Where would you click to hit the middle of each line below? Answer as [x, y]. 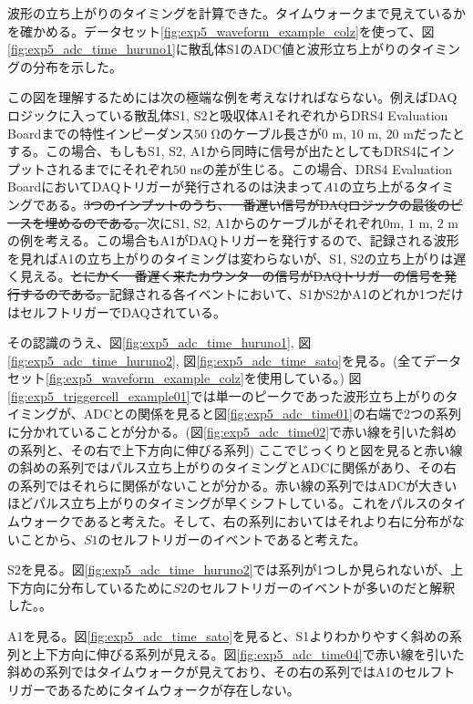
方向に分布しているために [96, 587]
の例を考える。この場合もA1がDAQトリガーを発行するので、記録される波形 [233, 240]
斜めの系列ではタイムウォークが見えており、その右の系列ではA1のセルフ [225, 672]
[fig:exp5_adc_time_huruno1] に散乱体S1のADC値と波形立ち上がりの [208, 49]
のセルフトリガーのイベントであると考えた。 [232, 538]
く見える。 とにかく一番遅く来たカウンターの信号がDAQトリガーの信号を [226, 276]
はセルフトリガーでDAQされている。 [117, 311]
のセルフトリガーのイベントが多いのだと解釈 [321, 587]
